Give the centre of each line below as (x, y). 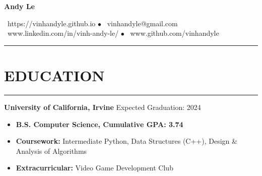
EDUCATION (54, 75)
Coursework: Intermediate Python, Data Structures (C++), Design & (126, 141)
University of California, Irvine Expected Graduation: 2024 (103, 107)
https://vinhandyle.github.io (51, 23)
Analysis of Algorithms (51, 151)
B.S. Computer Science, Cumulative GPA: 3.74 (100, 124)
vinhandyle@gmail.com (142, 23)
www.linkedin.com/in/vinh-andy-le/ (63, 33)
